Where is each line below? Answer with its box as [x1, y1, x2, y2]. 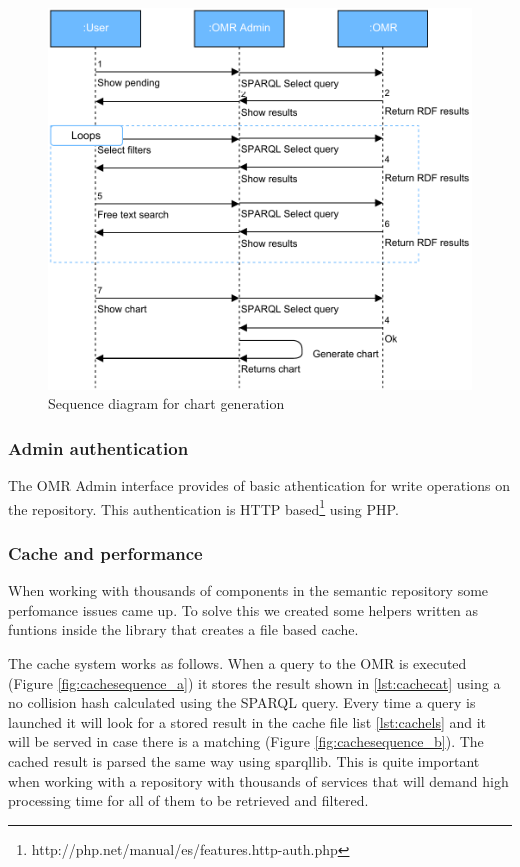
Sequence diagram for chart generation [48, 393, 285, 414]
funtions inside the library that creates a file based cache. [8, 619, 359, 640]
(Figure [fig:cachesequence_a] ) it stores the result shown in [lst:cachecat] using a [8, 672, 501, 693]
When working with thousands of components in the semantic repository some [8, 580, 489, 601]
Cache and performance [8, 540, 203, 565]
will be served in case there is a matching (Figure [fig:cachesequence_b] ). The [8, 731, 484, 752]
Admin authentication [8, 435, 189, 460]
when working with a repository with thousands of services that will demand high [8, 770, 509, 791]
